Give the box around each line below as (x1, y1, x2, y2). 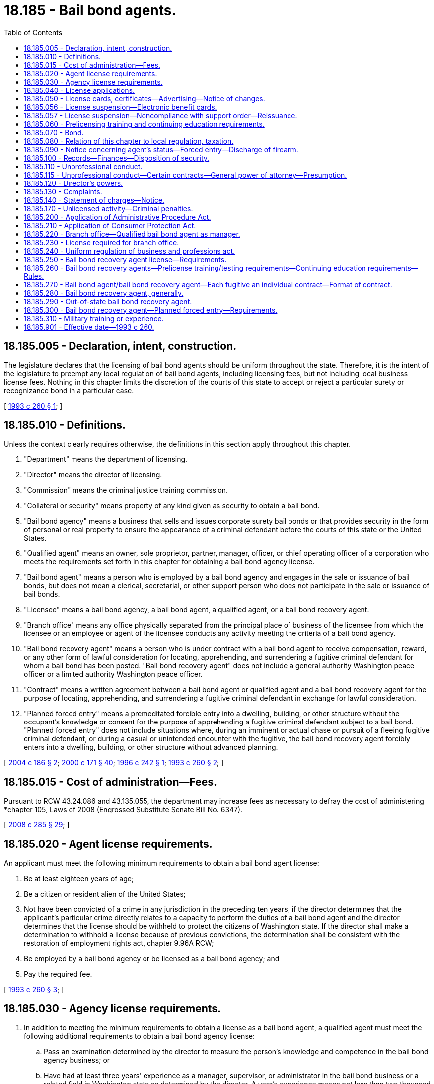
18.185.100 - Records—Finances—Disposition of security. (24, 153, 210, 162)
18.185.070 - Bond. (24, 128, 84, 137)
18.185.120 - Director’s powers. (24, 179, 123, 187)
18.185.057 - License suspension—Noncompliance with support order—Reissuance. (24, 111, 297, 120)
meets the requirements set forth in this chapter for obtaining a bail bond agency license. (24, 557, 315, 566)
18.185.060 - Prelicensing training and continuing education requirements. (24, 119, 265, 128)
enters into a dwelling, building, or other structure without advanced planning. (24, 743, 278, 752)
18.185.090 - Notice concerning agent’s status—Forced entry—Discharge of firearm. (24, 145, 298, 154)
